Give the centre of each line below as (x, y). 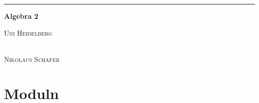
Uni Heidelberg (28, 32)
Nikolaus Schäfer (32, 59)
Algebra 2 (21, 16)
